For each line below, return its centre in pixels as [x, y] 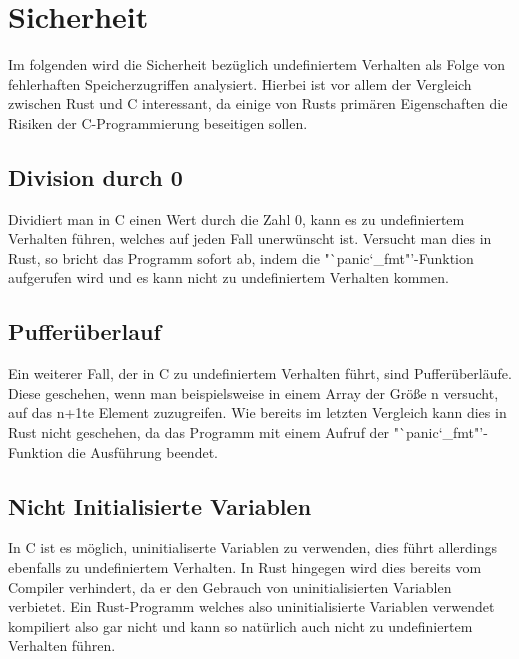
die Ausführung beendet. [142, 451]
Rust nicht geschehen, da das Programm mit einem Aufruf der [199, 432]
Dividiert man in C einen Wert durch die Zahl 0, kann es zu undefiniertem [236, 218]
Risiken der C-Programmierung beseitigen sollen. [158, 122]
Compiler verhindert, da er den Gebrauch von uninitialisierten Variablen [230, 586]
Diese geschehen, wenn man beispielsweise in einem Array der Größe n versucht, [253, 392]
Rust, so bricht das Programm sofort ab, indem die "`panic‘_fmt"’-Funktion [241, 257]
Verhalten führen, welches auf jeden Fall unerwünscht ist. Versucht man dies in [250, 238]
